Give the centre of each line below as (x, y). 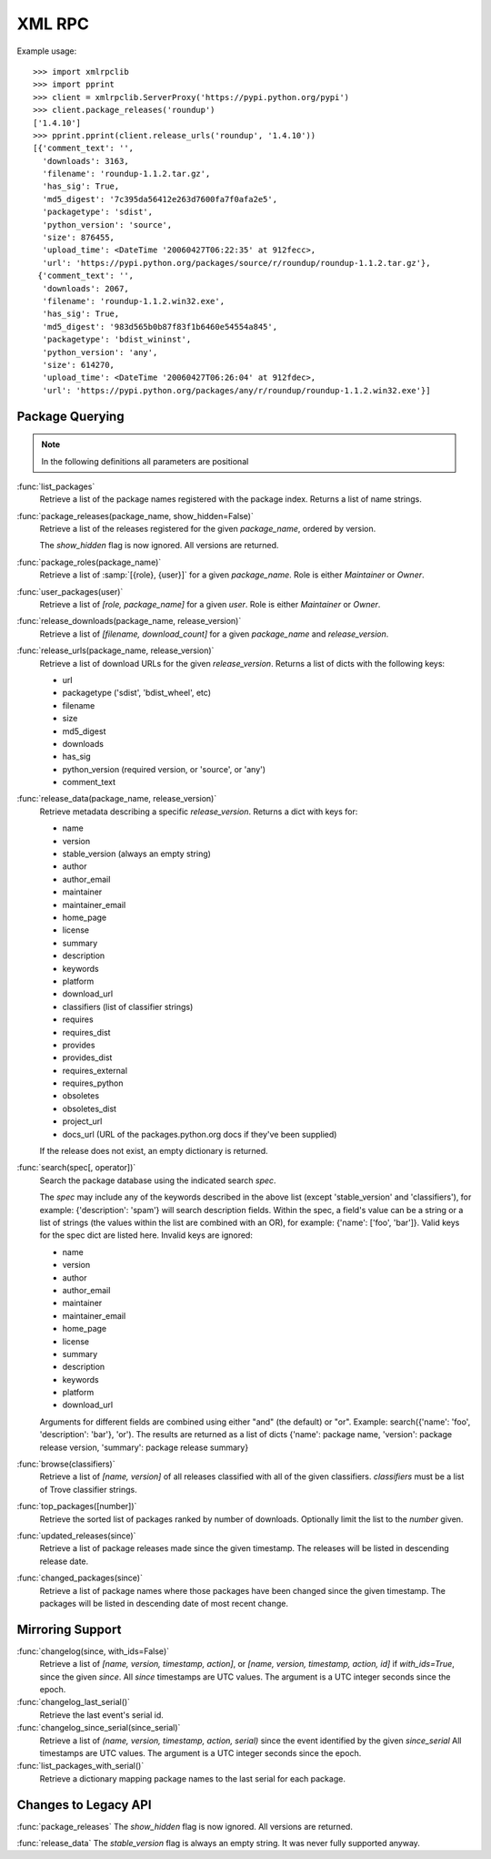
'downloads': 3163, (85, 161)
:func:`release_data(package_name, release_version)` (117, 799)
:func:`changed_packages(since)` (80, 1578)
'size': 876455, (79, 238)
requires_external (95, 1070)
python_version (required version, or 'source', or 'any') (164, 769)
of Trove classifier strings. (89, 1489)
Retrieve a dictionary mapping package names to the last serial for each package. (192, 1778)
